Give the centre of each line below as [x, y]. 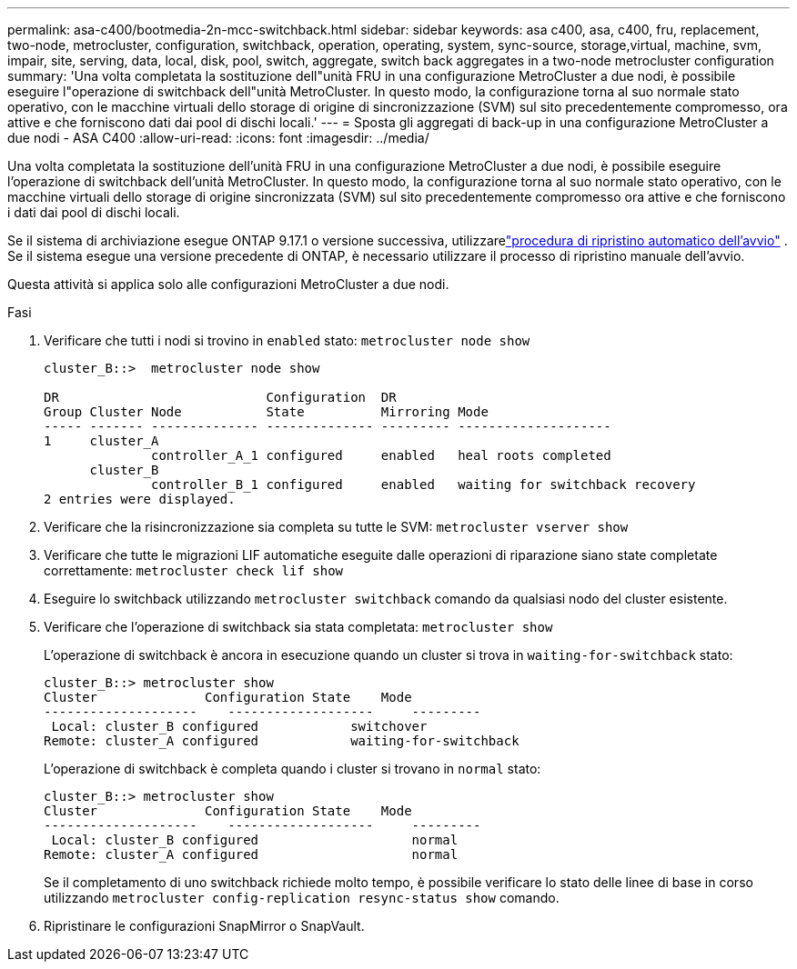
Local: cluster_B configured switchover [239, 726]
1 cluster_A [101, 441]
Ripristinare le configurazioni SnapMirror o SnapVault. [204, 926]
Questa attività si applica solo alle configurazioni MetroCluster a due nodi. [228, 284]
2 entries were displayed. [140, 499]
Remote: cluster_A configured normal [251, 854]
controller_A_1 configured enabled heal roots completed [381, 455]
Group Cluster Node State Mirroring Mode [266, 412]
